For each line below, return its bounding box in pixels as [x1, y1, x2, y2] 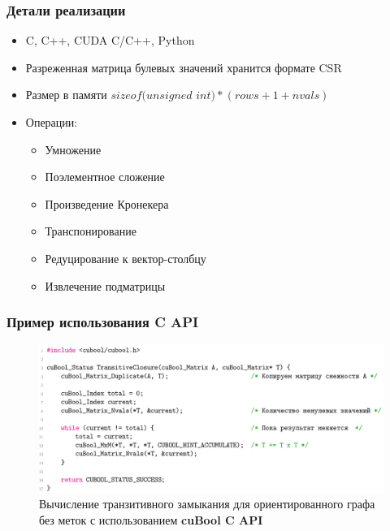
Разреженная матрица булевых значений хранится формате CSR [25, 58, 342, 76]
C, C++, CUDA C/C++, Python [25, 32, 195, 49]
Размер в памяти [25, 86, 107, 103]
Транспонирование [45, 222, 136, 240]
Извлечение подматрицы [45, 277, 166, 294]
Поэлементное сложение [45, 168, 165, 185]
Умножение [45, 140, 102, 158]
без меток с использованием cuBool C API [39, 511, 263, 528]
